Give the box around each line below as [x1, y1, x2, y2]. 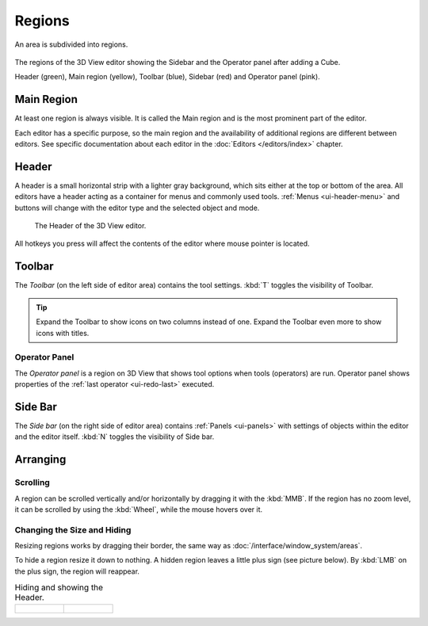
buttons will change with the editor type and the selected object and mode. [14, 203, 260, 212]
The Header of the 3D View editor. [34, 221, 147, 231]
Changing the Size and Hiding [14, 524, 132, 535]
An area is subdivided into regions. [14, 40, 128, 49]
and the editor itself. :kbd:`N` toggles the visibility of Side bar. [14, 432, 215, 441]
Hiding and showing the [14, 582, 103, 594]
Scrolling [14, 477, 51, 488]
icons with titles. [36, 328, 90, 338]
